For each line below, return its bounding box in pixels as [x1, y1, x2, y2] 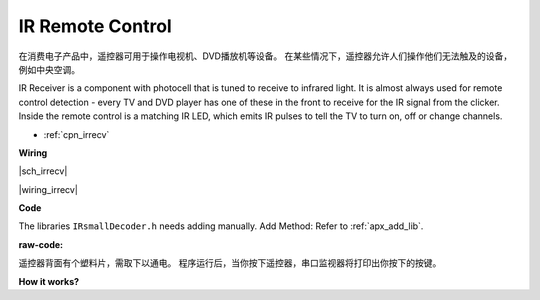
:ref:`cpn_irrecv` [43, 128, 110, 140]
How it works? [18, 275, 80, 287]
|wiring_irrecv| [18, 183, 79, 195]
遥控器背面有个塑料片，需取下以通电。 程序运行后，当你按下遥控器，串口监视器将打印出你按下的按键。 [18, 257, 442, 269]
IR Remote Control [18, 15, 172, 37]
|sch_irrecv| [18, 165, 68, 177]
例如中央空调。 [18, 63, 80, 75]
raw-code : [18, 238, 64, 250]
